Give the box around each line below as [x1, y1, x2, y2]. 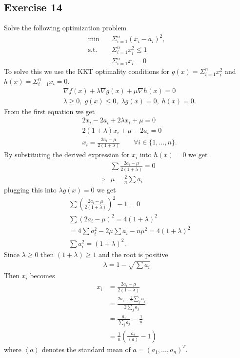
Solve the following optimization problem [4, 23, 127, 33]
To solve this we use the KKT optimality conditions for [4, 66, 170, 76]
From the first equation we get [4, 106, 95, 116]
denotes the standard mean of [41, 344, 131, 354]
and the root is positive [99, 249, 168, 260]
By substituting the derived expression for [4, 149, 130, 160]
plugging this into [4, 185, 57, 195]
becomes [30, 270, 55, 281]
